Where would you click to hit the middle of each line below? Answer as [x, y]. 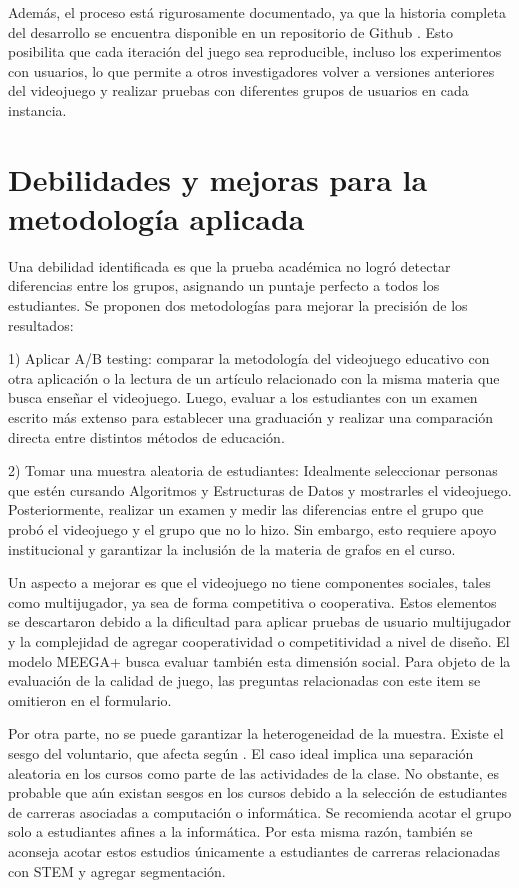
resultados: [41, 324]
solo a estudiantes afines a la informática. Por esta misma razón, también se [240, 831]
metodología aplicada [156, 217]
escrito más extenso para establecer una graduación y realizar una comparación [251, 417]
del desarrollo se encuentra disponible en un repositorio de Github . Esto [231, 31]
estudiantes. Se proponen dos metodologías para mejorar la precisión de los [238, 305]
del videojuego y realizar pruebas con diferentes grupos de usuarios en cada [238, 90]
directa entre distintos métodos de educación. [146, 436]
